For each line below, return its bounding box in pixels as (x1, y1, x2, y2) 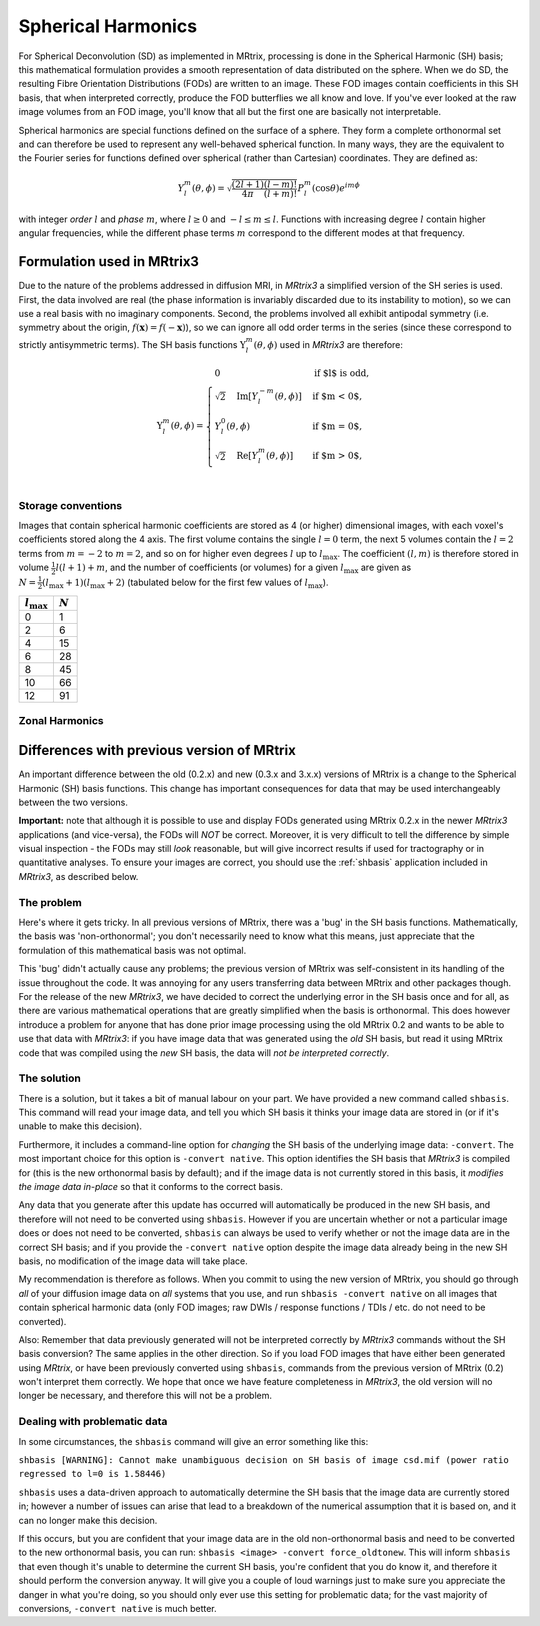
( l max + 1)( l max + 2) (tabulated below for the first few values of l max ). (41, 576, 329, 590)
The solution (18, 1071, 82, 1085)
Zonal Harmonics (18, 714, 104, 728)
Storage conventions (18, 498, 123, 512)
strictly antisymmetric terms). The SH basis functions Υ (18, 338, 247, 350)
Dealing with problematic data (18, 1415, 168, 1429)
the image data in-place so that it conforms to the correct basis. (18, 1180, 284, 1192)
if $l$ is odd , (313, 368, 370, 379)
